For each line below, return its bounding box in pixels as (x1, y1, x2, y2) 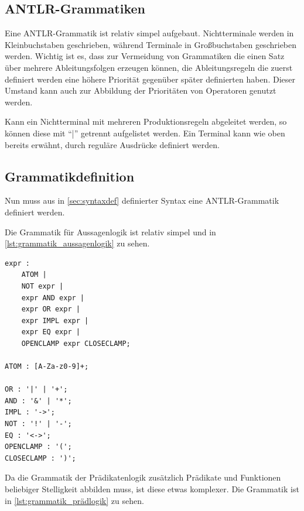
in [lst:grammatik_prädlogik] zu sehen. (5, 494, 144, 506)
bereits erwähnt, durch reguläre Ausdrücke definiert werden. (5, 138, 220, 150)
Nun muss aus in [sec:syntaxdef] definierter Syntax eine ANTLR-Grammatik (5, 194, 279, 207)
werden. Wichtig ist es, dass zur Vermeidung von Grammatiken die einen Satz (5, 50, 285, 62)
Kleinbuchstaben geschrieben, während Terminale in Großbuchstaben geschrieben (5, 38, 297, 50)
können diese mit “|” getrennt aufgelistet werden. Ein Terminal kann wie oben (5, 126, 285, 139)
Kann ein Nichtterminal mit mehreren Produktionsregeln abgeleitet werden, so (5, 115, 287, 128)
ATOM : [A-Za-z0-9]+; (5, 362, 89, 371)
